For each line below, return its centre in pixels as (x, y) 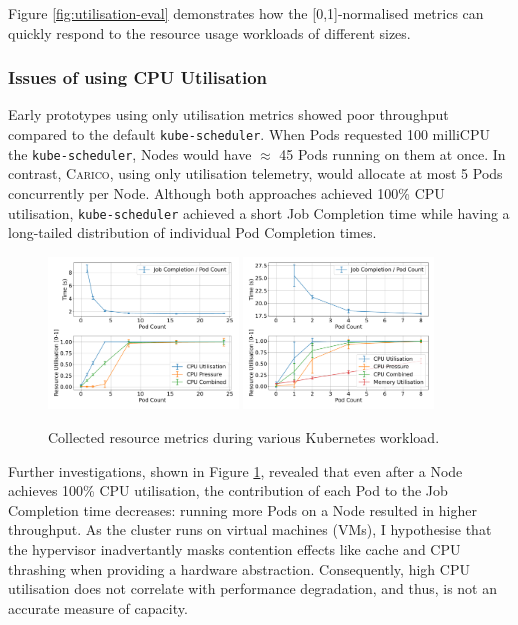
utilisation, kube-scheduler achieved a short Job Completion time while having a (259, 212)
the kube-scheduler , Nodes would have (130, 153)
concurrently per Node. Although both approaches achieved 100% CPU (226, 192)
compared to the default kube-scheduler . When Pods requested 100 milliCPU (249, 134)
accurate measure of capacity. (98, 607)
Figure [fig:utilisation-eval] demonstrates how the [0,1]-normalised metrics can (246, 13)
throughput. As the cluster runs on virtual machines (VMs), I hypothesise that (250, 529)
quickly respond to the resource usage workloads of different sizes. (209, 32)
